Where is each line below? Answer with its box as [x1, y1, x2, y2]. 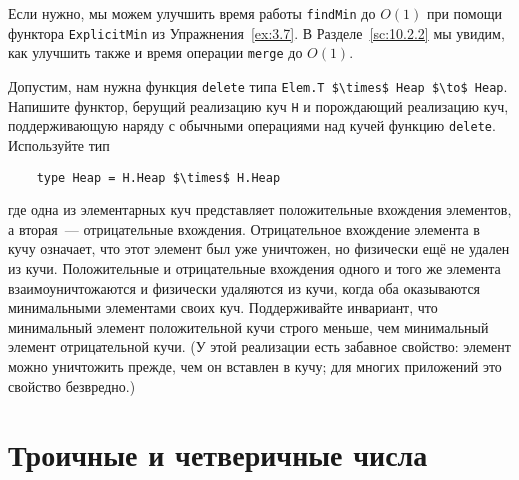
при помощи [426, 3, 502, 23]
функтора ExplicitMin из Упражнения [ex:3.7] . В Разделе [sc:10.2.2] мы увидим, [8, 22, 505, 43]
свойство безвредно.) [8, 375, 136, 396]
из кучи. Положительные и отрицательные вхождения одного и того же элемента [8, 257, 501, 278]
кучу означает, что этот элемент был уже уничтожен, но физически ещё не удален [8, 238, 510, 259]
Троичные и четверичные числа [8, 434, 428, 475]
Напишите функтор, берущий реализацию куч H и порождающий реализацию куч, [8, 95, 509, 116]
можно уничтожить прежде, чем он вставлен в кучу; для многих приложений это [8, 355, 502, 376]
